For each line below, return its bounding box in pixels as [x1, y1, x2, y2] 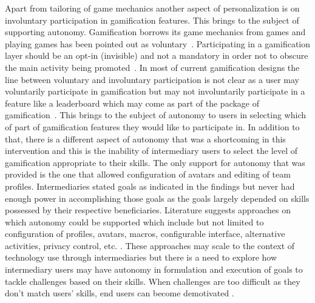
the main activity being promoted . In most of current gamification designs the [5, 61, 300, 73]
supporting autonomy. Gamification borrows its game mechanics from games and [5, 25, 306, 38]
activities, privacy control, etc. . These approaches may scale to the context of [5, 239, 295, 251]
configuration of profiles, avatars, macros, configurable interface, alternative [5, 227, 285, 240]
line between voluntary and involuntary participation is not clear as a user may [5, 73, 300, 85]
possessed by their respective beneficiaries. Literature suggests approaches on [5, 204, 291, 216]
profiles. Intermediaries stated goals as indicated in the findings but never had [5, 179, 295, 192]
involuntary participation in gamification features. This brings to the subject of [5, 13, 299, 26]
